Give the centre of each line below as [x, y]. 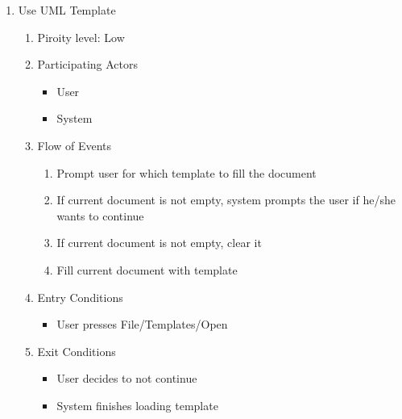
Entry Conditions [80, 297]
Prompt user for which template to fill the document [186, 172]
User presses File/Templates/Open [142, 324]
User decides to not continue [127, 378]
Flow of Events [75, 145]
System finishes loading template [137, 405]
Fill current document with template [147, 269]
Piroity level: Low [81, 37]
